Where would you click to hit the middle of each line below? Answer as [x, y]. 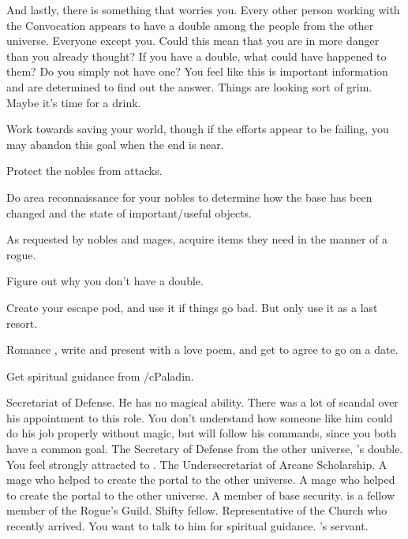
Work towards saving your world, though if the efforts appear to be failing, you [198, 129]
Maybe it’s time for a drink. [74, 102]
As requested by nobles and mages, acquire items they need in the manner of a [197, 239]
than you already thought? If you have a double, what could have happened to [197, 56]
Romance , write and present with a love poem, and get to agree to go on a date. [202, 349]
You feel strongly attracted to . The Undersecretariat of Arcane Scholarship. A [197, 464]
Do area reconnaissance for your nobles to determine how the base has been [189, 197]
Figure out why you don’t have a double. [105, 281]
